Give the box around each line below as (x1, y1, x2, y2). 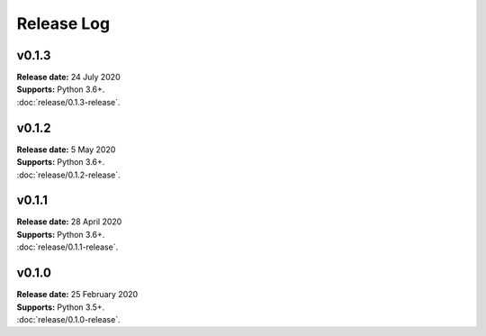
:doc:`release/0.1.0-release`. (16, 313, 121, 324)
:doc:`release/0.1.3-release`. (16, 96, 121, 107)
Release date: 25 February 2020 (16, 289, 139, 300)
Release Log (16, 14, 111, 33)
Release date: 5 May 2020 (16, 144, 116, 155)
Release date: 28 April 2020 (16, 216, 122, 227)
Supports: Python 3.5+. (16, 302, 105, 313)
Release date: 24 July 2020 (16, 72, 121, 83)
